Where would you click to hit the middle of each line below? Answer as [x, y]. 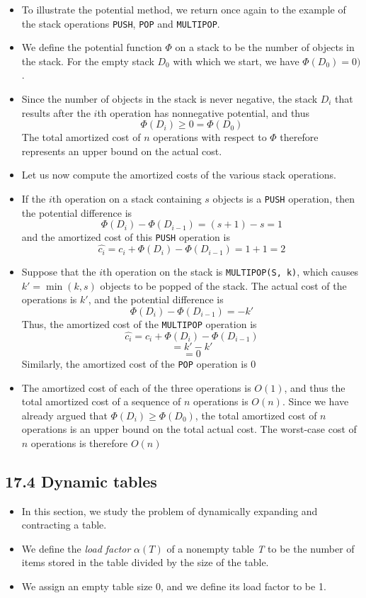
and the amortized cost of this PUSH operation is [126, 237]
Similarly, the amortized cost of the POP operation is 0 [139, 363]
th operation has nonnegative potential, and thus [204, 112]
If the [34, 198]
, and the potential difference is [156, 299]
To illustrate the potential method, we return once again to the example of [184, 9]
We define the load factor [76, 548]
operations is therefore [79, 442]
